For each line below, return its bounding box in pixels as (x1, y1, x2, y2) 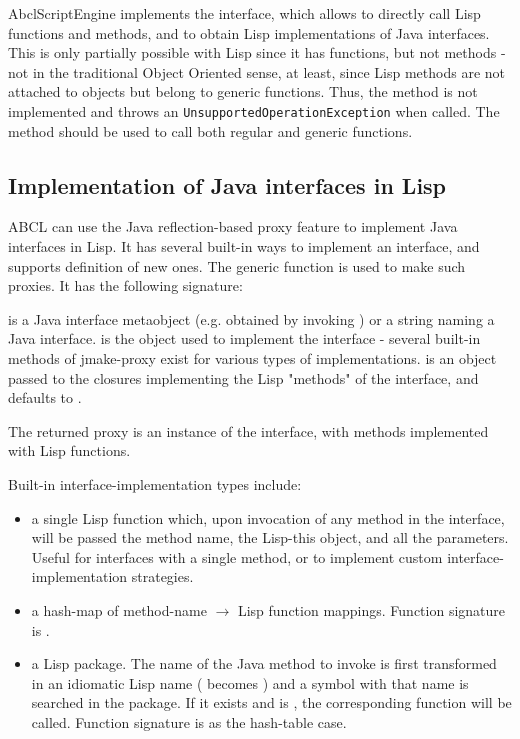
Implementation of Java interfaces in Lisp (8, 169, 447, 200)
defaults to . (8, 387, 82, 408)
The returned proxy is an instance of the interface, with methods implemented (8, 420, 489, 441)
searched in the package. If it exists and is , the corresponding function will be (31, 692, 512, 713)
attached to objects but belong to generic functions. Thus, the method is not (8, 81, 478, 102)
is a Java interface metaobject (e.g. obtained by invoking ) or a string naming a (8, 308, 495, 329)
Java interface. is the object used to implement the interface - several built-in (8, 328, 481, 349)
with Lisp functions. (8, 440, 131, 461)
